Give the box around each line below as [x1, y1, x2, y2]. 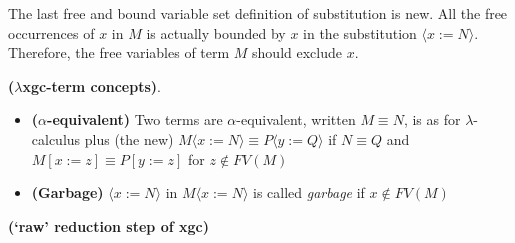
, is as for [403, 109, 461, 130]
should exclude [252, 42, 342, 63]
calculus [31, 128, 81, 149]
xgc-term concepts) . [22, 75, 161, 96]
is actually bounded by [146, 22, 286, 43]
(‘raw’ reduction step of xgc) [8, 215, 209, 236]
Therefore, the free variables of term [8, 42, 230, 63]
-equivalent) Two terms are [47, 109, 223, 130]
